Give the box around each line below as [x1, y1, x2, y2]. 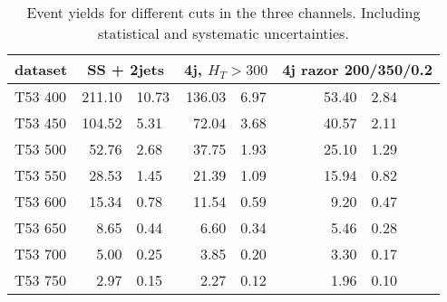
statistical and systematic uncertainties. [97, 23, 349, 43]
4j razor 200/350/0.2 [282, 59, 432, 80]
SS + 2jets [87, 59, 164, 80]
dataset [15, 59, 68, 80]
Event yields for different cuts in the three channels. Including [26, 2, 421, 23]
